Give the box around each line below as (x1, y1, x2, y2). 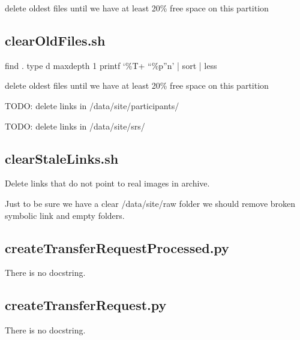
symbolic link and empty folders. (5, 209, 125, 221)
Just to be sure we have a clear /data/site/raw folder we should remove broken (5, 197, 296, 209)
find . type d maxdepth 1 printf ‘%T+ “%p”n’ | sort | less (5, 59, 217, 71)
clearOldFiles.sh (5, 31, 106, 49)
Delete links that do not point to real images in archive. (5, 177, 210, 189)
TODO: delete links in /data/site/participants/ (5, 99, 179, 112)
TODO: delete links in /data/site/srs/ (5, 119, 145, 132)
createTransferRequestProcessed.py (5, 238, 229, 257)
